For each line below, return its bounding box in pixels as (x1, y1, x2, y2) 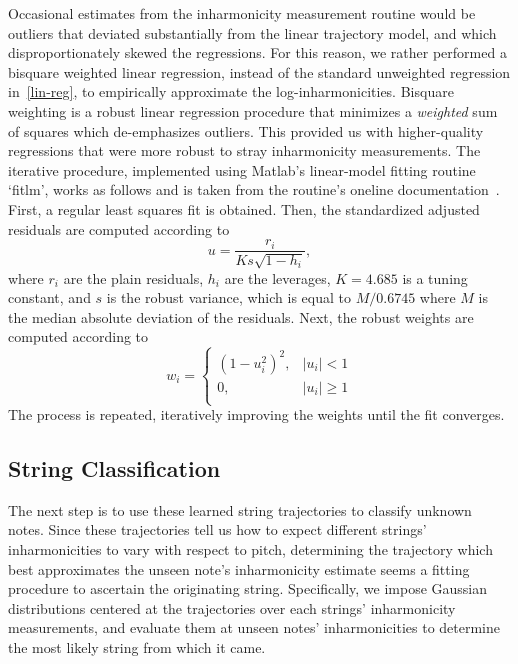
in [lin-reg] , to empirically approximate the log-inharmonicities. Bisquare (8, 81, 454, 102)
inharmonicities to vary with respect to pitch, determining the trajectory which (8, 539, 493, 560)
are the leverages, (224, 267, 331, 288)
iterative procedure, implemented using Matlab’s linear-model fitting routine (8, 159, 476, 180)
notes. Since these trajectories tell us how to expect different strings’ (8, 519, 427, 540)
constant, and (8, 287, 91, 308)
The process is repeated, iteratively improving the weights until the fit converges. (8, 404, 505, 425)
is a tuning (402, 267, 468, 288)
